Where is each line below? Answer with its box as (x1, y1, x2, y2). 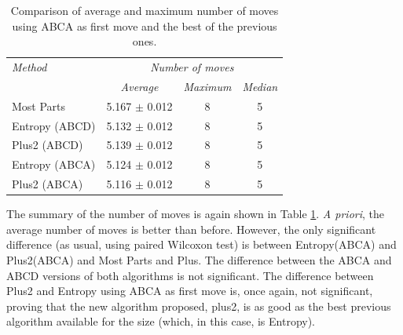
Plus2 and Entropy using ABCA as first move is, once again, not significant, (6, 282, 373, 299)
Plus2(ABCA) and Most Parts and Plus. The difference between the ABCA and (6, 251, 392, 268)
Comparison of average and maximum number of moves (10, 2, 279, 18)
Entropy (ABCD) (12, 117, 96, 133)
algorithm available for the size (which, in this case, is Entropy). (6, 313, 316, 330)
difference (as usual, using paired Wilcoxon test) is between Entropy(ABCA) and (6, 236, 397, 253)
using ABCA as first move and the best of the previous (12, 17, 277, 34)
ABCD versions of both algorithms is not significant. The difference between (6, 267, 374, 283)
